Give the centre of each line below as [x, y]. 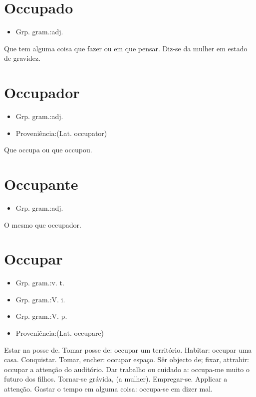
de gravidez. [22, 58]
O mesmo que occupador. [43, 224]
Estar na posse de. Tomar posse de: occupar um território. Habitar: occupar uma [128, 349]
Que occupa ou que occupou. [48, 150]
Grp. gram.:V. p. [41, 316]
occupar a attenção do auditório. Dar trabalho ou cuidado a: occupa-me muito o [127, 369]
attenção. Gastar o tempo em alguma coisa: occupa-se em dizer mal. [108, 389]
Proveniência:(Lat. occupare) [60, 333]
